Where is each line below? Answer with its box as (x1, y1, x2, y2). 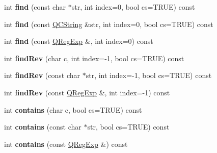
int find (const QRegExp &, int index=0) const (4, 36, 153, 46)
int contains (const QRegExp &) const (4, 138, 128, 149)
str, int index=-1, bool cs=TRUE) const (86, 70, 212, 81)
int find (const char (4, 2, 66, 12)
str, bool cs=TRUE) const (87, 121, 170, 132)
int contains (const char (4, 121, 82, 132)
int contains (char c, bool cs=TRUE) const (4, 104, 142, 115)
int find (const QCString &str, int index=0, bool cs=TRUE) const (4, 18, 213, 29)
